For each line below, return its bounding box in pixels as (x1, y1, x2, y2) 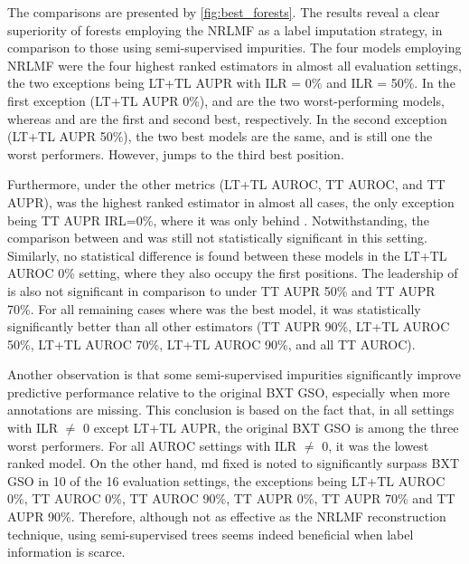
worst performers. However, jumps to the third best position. (7, 144, 344, 163)
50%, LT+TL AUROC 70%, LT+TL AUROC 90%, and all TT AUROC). (7, 334, 416, 353)
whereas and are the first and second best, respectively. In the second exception (7, 109, 447, 128)
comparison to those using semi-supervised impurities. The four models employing (7, 38, 462, 57)
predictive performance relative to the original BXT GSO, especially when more (7, 382, 450, 401)
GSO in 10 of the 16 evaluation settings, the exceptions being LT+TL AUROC (7, 471, 446, 490)
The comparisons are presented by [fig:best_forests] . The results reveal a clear (7, 3, 440, 21)
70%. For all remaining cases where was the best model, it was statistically (7, 299, 421, 318)
